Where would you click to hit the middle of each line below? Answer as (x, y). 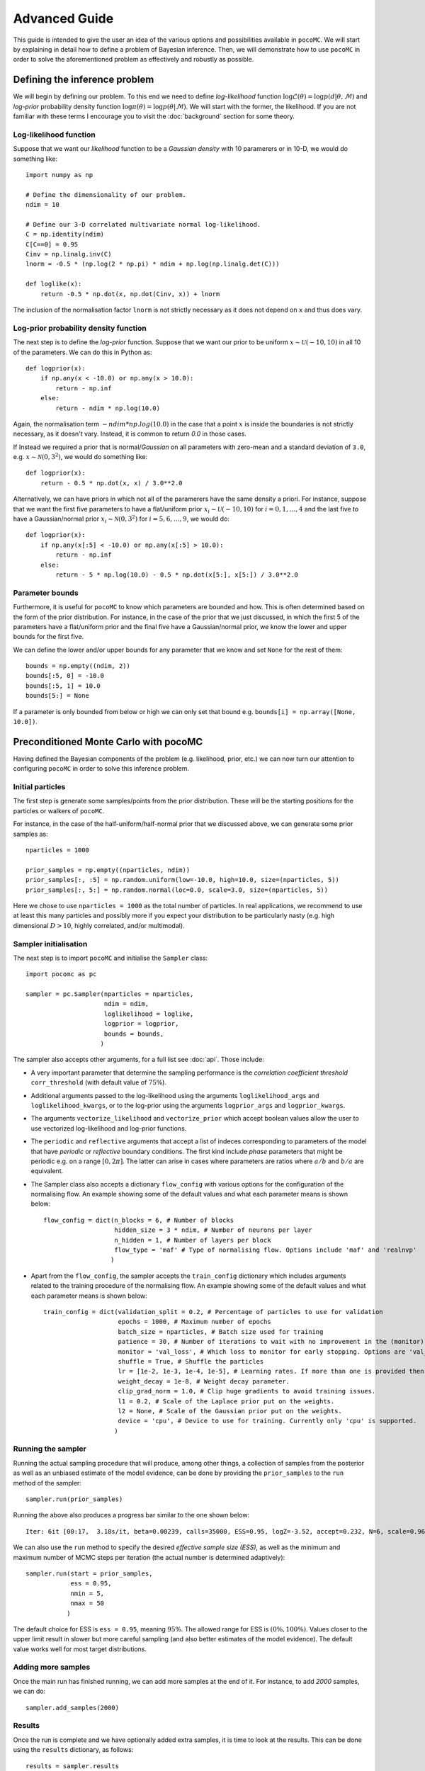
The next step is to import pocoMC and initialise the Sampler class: (110, 958)
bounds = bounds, (134, 1034)
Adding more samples (52, 1667)
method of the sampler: (47, 1483)
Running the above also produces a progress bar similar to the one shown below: (131, 1515)
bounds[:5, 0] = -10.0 (65, 676)
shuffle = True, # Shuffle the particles (191, 1361)
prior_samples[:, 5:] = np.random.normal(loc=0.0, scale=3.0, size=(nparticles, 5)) (177, 890)
